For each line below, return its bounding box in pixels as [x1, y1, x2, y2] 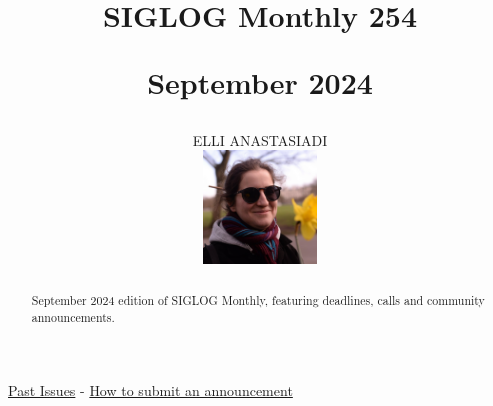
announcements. [31, 308, 115, 325]
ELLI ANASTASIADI [192, 129, 328, 150]
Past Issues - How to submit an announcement [8, 380, 293, 401]
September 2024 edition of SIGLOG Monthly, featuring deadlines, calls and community [31, 291, 485, 308]
